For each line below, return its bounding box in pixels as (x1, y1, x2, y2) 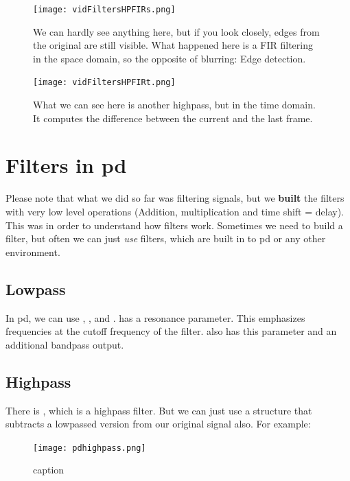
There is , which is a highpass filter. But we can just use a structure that (5, 403, 312, 417)
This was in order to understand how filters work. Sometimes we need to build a (5, 218, 343, 232)
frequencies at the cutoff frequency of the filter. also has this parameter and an (5, 324, 337, 338)
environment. (5, 244, 60, 259)
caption (33, 462, 65, 477)
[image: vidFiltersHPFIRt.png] (33, 78, 176, 88)
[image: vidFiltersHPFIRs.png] (33, 5, 176, 14)
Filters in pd (5, 151, 127, 179)
